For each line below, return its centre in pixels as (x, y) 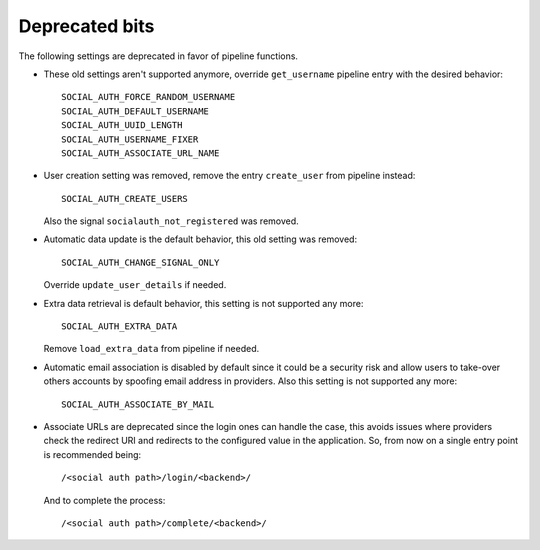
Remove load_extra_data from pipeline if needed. (151, 349)
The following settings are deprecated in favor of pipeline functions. (158, 56)
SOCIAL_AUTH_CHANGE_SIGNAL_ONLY (140, 262)
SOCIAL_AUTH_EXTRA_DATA (119, 326)
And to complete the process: (104, 500)
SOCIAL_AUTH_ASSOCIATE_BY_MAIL (138, 404)
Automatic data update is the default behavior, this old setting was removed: (200, 239)
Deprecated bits (86, 26)
